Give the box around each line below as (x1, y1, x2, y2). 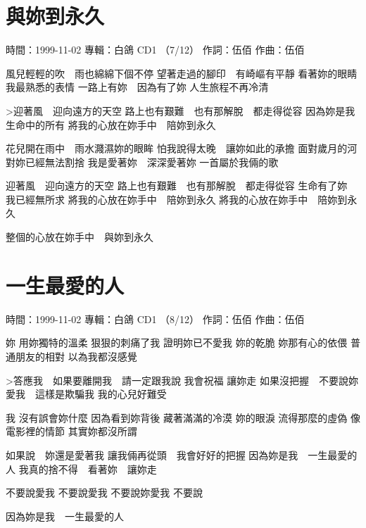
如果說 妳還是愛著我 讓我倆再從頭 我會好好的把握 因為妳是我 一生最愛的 (6, 447, 358, 462)
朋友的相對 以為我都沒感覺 (15, 348, 137, 363)
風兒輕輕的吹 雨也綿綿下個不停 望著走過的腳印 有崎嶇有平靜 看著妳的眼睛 (6, 65, 358, 80)
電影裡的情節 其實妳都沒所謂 (6, 424, 137, 439)
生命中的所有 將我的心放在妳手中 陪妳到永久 (6, 117, 216, 132)
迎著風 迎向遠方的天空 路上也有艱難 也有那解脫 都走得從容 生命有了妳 (6, 178, 348, 193)
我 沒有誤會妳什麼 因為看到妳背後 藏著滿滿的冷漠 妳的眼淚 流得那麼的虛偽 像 (6, 410, 360, 425)
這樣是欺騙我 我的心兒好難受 (34, 386, 167, 401)
